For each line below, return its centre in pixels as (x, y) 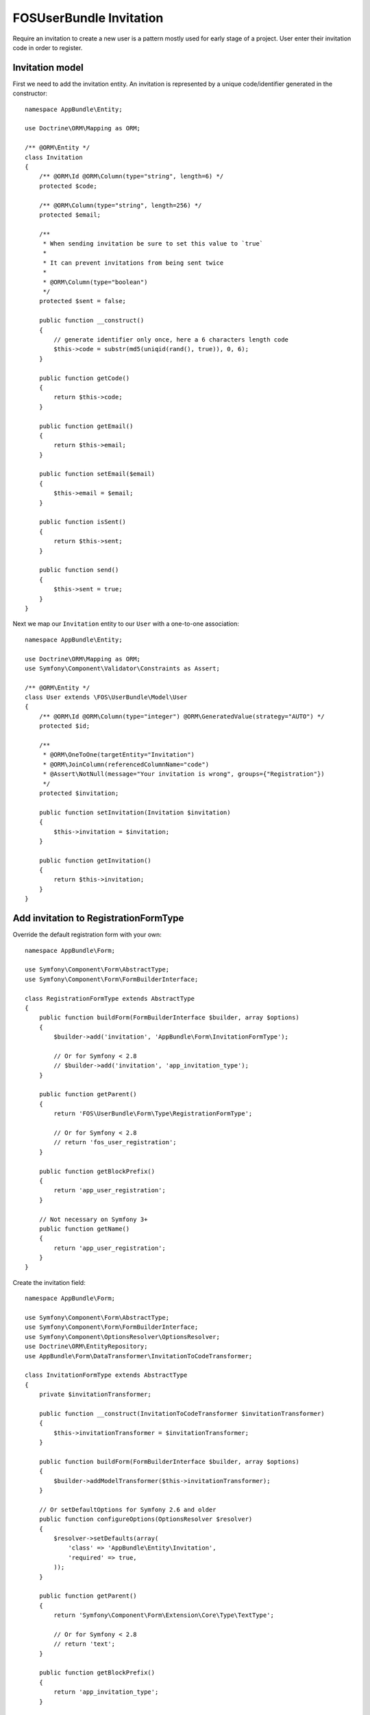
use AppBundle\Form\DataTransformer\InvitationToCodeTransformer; (139, 1356)
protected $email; (70, 215)
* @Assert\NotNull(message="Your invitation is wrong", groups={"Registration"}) (184, 774)
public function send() (79, 570)
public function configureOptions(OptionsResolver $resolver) (146, 1519)
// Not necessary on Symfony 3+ (93, 1219)
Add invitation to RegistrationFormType (98, 918)
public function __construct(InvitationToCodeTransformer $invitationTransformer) (182, 1414)
